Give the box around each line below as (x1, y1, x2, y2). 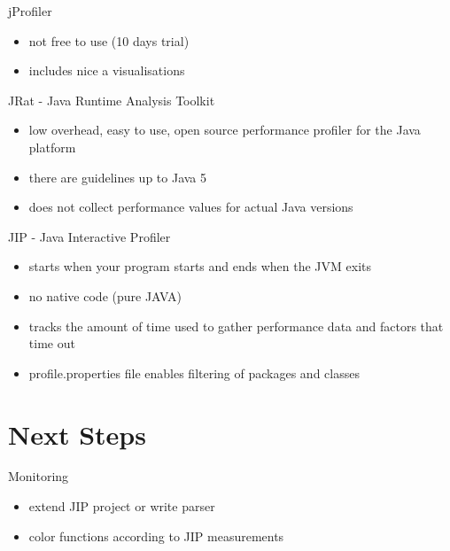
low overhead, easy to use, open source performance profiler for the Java (28, 120, 421, 139)
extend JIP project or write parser (28, 497, 215, 516)
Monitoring (8, 467, 69, 485)
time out (28, 334, 75, 353)
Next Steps (8, 415, 146, 452)
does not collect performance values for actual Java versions (28, 198, 353, 216)
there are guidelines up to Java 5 (28, 167, 207, 186)
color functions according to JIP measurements (28, 526, 284, 545)
